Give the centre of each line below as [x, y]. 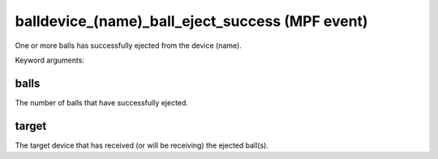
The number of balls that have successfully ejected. [101, 102]
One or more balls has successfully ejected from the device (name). [129, 45]
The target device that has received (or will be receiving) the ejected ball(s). [142, 145]
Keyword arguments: [50, 60]
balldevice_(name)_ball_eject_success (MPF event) [191, 21]
